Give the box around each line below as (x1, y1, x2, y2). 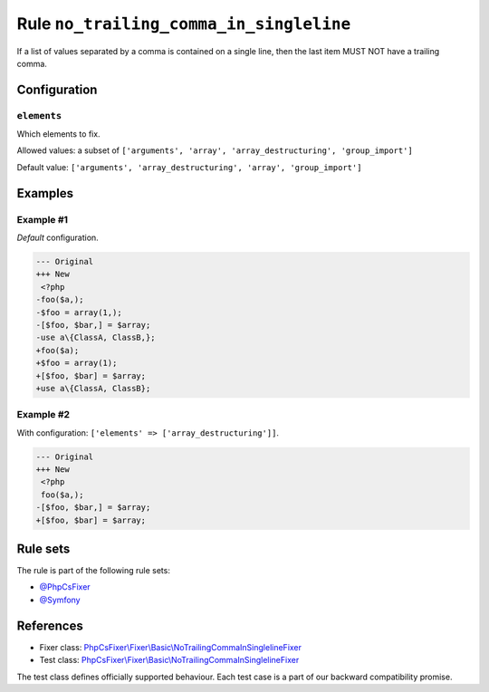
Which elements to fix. (16, 129, 101, 139)
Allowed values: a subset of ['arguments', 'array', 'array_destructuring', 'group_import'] (16, 145, 414, 156)
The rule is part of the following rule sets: (16, 565, 171, 576)
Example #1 (16, 213, 68, 226)
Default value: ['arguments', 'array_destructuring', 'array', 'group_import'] (16, 161, 362, 172)
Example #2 (16, 408, 71, 421)
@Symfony (39, 594, 81, 605)
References (16, 618, 83, 633)
